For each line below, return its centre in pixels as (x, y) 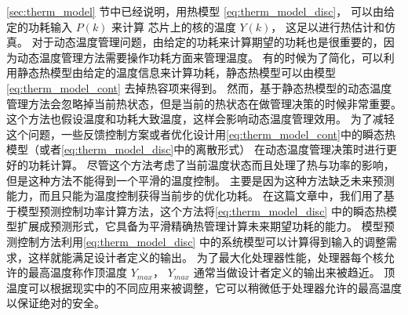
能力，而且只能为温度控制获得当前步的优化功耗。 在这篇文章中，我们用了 (195, 196)
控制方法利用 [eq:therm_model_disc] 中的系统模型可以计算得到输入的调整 (201, 241)
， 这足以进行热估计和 (328, 26)
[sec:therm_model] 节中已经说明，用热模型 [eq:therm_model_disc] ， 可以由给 (200, 11)
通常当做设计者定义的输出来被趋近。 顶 (294, 272)
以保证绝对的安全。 (56, 303)
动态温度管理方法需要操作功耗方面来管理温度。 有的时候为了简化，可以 (200, 57)
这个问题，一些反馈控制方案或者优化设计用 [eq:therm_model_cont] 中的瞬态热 (201, 134)
